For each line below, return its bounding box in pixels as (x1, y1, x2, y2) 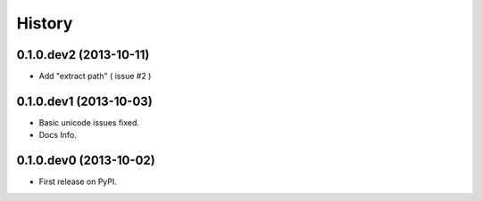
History (16, 13, 73, 33)
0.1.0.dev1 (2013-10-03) (16, 93, 154, 109)
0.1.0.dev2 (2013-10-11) (16, 47, 150, 62)
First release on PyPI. (38, 176, 118, 187)
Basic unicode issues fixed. (38, 117, 140, 128)
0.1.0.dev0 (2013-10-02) (16, 153, 155, 168)
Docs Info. (38, 130, 78, 141)
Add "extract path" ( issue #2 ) (38, 71, 152, 82)
